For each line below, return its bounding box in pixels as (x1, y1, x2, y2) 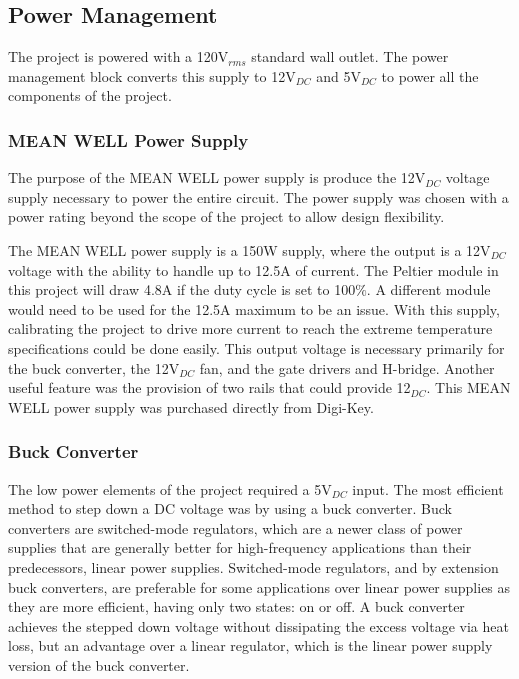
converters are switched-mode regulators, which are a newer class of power (8, 517, 463, 538)
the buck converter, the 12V (8, 357, 180, 378)
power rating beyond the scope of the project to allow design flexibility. (8, 206, 445, 227)
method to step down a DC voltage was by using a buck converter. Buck (8, 498, 452, 519)
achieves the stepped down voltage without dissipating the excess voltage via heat (8, 615, 509, 636)
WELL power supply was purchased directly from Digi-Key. (8, 396, 374, 417)
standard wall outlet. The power (251, 46, 449, 67)
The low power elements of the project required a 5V (8, 478, 332, 499)
